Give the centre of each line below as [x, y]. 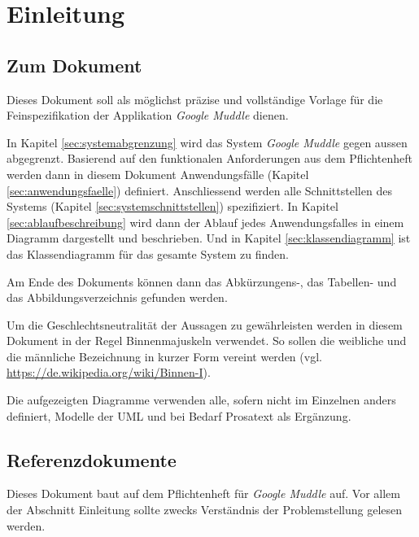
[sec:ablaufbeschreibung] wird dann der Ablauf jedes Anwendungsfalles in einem [205, 222]
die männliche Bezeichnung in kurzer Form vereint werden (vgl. [164, 356]
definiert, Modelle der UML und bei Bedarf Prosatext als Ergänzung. [179, 415]
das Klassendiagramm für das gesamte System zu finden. [148, 253]
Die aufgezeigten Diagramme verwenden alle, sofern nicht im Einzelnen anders [201, 400]
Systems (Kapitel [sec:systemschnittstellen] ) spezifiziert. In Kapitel [172, 206]
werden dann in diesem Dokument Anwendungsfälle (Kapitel [158, 174]
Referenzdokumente [92, 459]
